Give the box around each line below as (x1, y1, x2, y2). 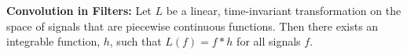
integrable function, (6, 33, 101, 49)
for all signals (236, 33, 301, 49)
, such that (109, 33, 162, 49)
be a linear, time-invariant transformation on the (166, 2, 401, 18)
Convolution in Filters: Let (6, 2, 152, 18)
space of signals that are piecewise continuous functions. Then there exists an (6, 17, 379, 34)
